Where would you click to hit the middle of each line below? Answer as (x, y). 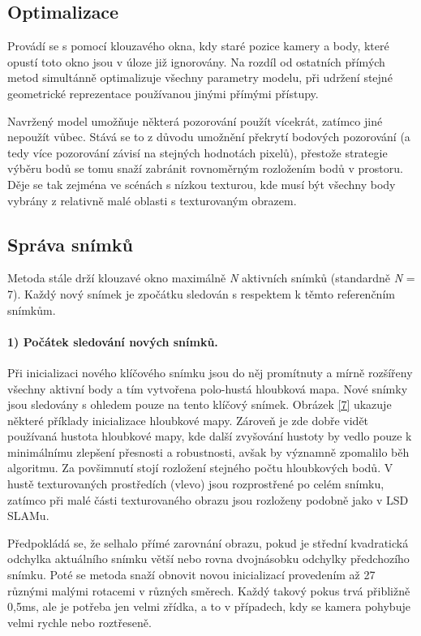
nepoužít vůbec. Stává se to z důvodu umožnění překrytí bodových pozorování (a (209, 137)
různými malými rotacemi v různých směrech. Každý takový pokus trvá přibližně (209, 590)
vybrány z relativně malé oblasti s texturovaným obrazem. (152, 200)
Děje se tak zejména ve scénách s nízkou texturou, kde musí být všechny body (202, 184)
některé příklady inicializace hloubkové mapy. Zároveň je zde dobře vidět (188, 420)
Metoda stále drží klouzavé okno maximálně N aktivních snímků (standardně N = (211, 278)
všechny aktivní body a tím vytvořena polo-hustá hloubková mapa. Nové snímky (208, 388)
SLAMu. (28, 516)
